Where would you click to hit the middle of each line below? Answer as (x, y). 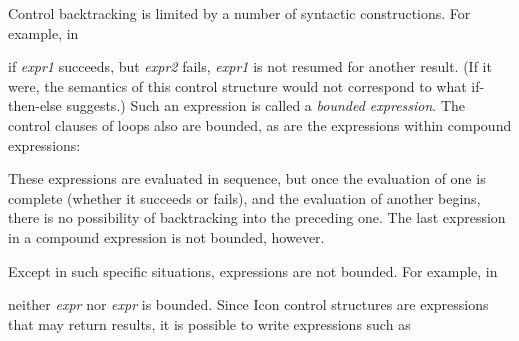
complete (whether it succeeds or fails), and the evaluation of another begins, (244, 197)
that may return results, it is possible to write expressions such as (209, 323)
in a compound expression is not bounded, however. (166, 236)
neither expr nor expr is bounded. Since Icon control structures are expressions (248, 304)
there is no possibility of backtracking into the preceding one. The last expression (257, 217)
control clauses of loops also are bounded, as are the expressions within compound (260, 124)
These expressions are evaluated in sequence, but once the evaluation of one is (247, 178)
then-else (35, 105)
